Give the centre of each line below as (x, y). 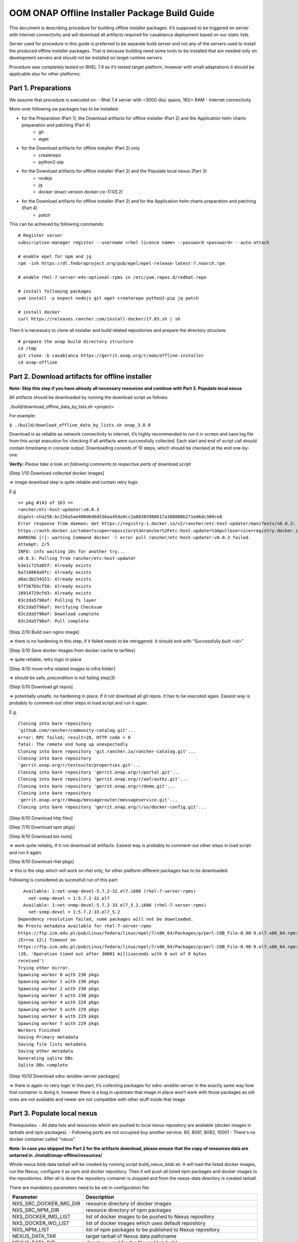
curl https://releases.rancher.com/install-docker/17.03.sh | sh (99, 319)
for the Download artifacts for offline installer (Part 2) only (81, 148)
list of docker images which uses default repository (146, 1223)
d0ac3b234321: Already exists (55, 579)
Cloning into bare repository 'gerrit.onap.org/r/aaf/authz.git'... (103, 779)
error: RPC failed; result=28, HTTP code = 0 (74, 737)
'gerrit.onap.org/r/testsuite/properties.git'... (80, 765)
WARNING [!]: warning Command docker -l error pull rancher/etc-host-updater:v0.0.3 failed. (135, 538)
